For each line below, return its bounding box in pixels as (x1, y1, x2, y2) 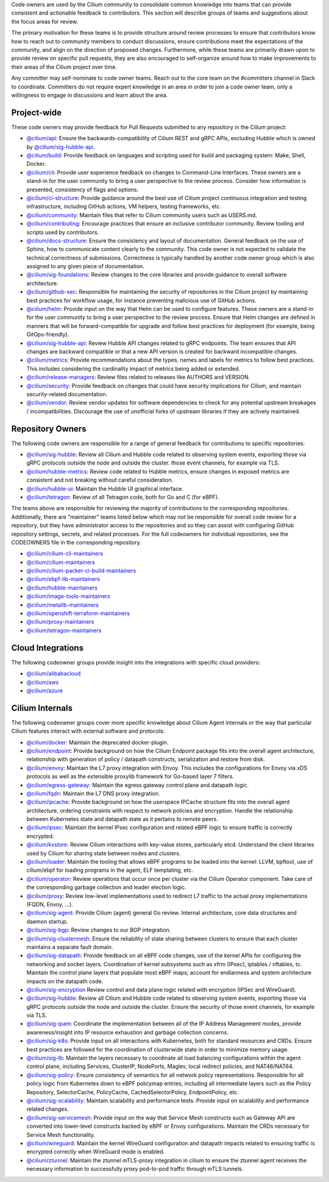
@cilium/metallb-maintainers (26, 601, 99, 608)
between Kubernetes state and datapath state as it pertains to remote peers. (26, 816, 219, 823)
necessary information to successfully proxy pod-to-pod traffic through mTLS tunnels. (26, 1165, 244, 1173)
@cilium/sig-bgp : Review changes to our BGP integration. (26, 927, 171, 934)
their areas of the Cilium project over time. (11, 63, 117, 70)
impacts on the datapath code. (26, 977, 104, 984)
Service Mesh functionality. (26, 1131, 96, 1138)
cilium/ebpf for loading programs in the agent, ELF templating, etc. (26, 866, 194, 874)
